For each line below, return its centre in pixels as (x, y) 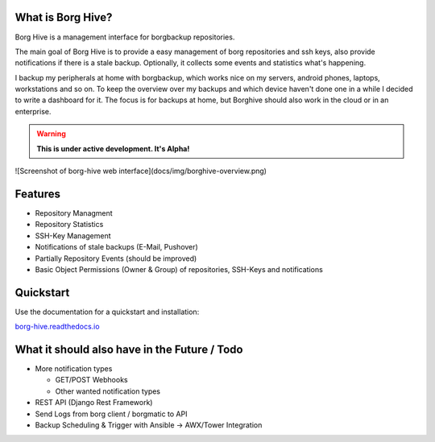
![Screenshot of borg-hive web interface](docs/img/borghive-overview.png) (141, 171)
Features (37, 194)
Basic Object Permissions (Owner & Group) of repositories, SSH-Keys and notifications (179, 269)
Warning (51, 134)
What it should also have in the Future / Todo (129, 349)
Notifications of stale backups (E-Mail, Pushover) (117, 247)
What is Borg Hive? (64, 17)
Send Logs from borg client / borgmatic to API (111, 414)
